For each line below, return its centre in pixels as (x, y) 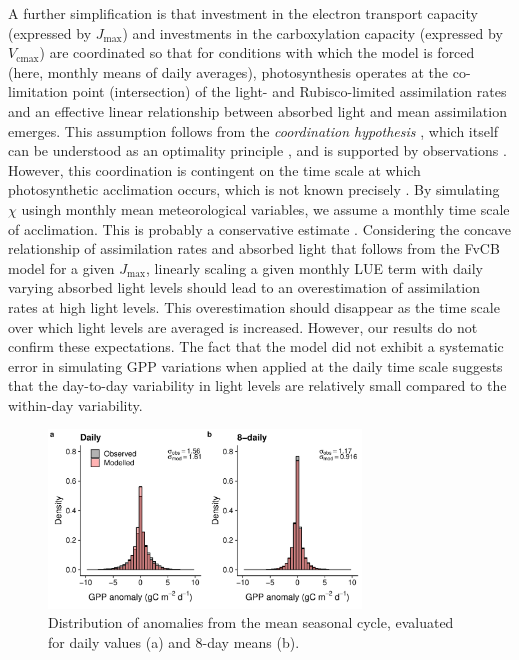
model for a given (61, 267)
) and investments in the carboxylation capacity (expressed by (312, 32)
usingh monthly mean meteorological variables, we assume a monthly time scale (265, 208)
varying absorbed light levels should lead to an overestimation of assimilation (244, 287)
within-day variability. (75, 404)
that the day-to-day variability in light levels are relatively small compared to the (257, 385)
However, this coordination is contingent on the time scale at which (214, 169)
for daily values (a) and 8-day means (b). (174, 641)
